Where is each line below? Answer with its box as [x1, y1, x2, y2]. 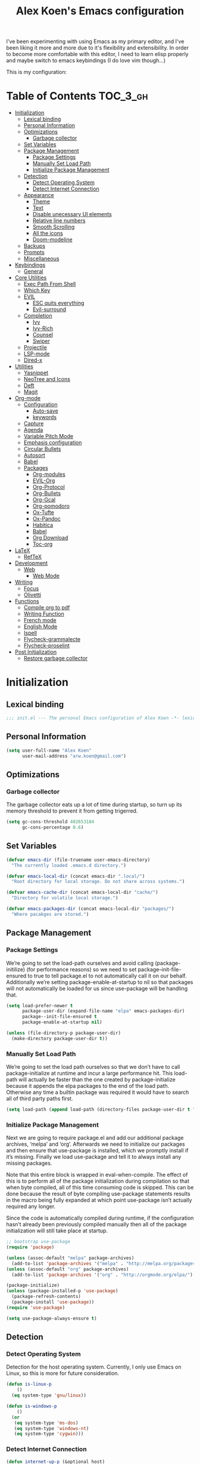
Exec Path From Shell [23, 281, 76, 288]
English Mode [23, 623, 58, 630]
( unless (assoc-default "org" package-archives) [6, 1266, 129, 1272]
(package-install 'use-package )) [11, 1299, 95, 1305]
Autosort [23, 452, 46, 459]
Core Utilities [14, 274, 47, 281]
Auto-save [32, 407, 58, 414]
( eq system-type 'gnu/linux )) [11, 1392, 86, 1398]
